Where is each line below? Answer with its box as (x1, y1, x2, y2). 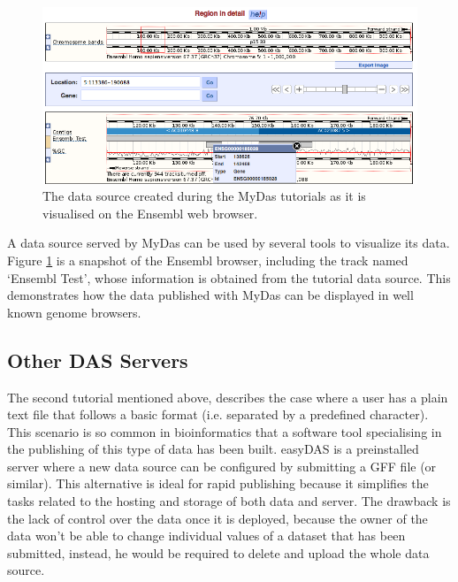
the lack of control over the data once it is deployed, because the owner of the (7, 509, 428, 527)
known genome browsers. (7, 302, 141, 321)
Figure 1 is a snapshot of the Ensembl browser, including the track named (7, 250, 408, 269)
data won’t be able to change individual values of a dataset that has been (7, 526, 406, 545)
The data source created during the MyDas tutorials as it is (42, 187, 366, 205)
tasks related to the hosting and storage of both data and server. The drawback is (7, 492, 451, 510)
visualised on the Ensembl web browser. (42, 203, 258, 222)
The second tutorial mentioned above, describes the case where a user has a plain (7, 387, 448, 406)
